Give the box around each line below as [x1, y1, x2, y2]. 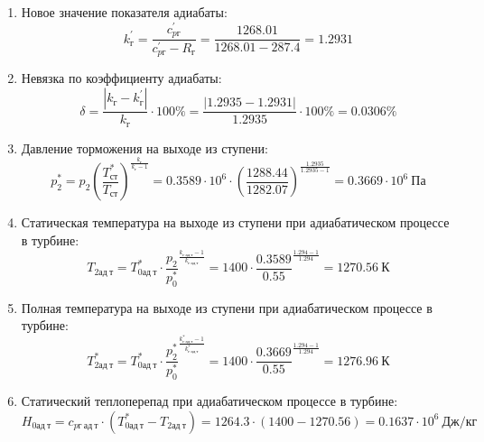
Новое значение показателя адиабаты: [21, 3, 228, 21]
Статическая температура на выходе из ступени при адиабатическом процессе [21, 213, 450, 232]
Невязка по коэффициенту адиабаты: [21, 69, 222, 87]
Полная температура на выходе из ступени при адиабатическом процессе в [21, 298, 433, 317]
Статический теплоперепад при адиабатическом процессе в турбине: [21, 391, 398, 410]
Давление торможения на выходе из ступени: [21, 138, 268, 157]
